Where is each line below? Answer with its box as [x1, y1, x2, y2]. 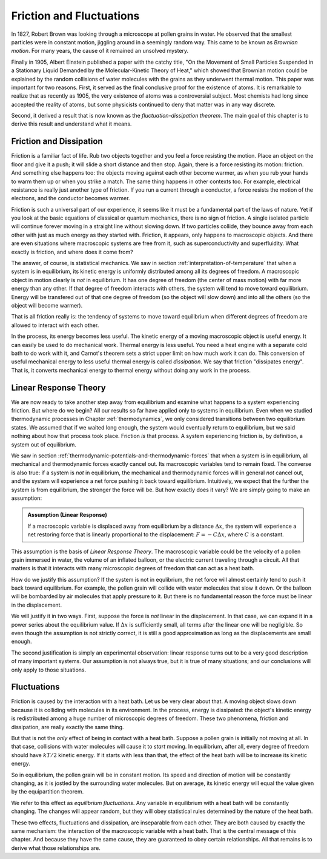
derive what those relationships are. [11, 844, 101, 852]
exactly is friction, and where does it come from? [11, 248, 133, 255]
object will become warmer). [11, 302, 83, 309]
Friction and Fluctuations [11, 9, 140, 22]
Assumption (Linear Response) [27, 511, 107, 519]
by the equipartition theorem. [11, 788, 84, 795]
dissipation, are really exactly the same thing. [11, 723, 124, 730]
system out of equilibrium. [11, 440, 77, 448]
